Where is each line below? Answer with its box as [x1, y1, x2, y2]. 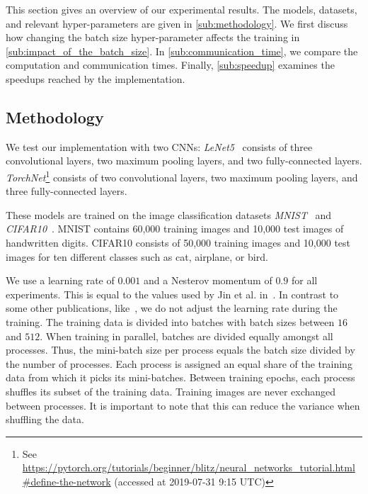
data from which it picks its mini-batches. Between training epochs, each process [6, 370, 355, 385]
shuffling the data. [6, 412, 84, 427]
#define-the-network [22, 473, 111, 488]
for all [291, 273, 318, 288]
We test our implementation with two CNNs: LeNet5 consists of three [6, 139, 313, 154]
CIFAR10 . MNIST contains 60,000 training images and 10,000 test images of [6, 221, 344, 236]
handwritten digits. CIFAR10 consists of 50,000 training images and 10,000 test [6, 235, 351, 249]
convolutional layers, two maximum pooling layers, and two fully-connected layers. [6, 153, 362, 168]
